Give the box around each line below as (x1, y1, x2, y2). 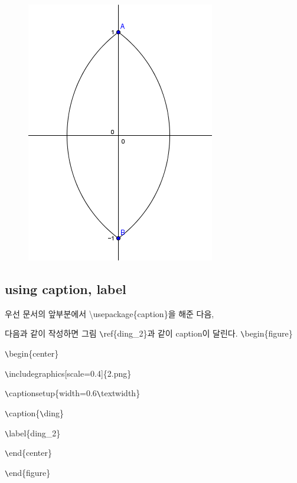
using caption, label (5, 279, 126, 298)
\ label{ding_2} (5, 426, 61, 439)
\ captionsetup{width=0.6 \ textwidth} (5, 387, 141, 399)
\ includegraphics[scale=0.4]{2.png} (5, 367, 132, 379)
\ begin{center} (5, 347, 59, 360)
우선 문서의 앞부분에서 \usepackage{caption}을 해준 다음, (5, 307, 214, 319)
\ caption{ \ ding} (5, 407, 64, 419)
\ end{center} (5, 446, 52, 459)
